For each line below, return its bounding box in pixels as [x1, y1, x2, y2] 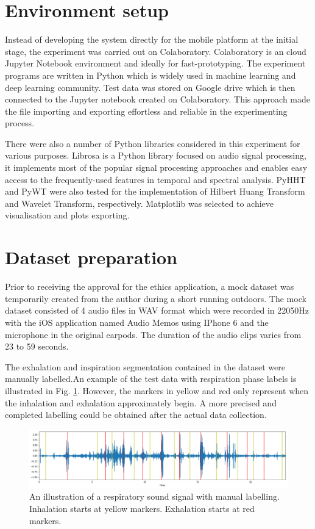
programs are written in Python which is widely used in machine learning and [5, 68, 296, 81]
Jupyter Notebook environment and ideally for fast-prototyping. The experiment [5, 57, 306, 70]
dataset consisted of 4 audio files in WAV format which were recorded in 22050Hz [5, 304, 309, 317]
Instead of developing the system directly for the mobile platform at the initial [5, 33, 299, 46]
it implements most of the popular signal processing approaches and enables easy [5, 161, 308, 174]
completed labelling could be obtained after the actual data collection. [5, 408, 267, 421]
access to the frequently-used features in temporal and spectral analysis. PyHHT [5, 173, 306, 185]
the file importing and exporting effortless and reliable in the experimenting [5, 104, 288, 117]
